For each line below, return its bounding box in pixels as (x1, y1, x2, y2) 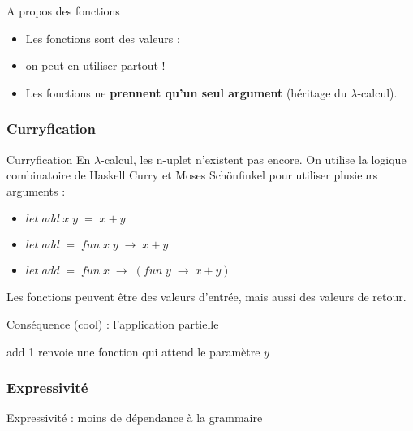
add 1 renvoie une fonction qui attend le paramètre (6, 343, 260, 360)
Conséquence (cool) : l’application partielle (6, 315, 219, 332)
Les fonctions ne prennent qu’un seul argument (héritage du (25, 84, 347, 101)
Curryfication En (6, 150, 91, 167)
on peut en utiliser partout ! (25, 57, 166, 74)
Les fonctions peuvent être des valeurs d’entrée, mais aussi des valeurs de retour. (6, 288, 407, 305)
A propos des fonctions (6, 2, 120, 19)
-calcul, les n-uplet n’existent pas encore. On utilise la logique (101, 150, 407, 167)
